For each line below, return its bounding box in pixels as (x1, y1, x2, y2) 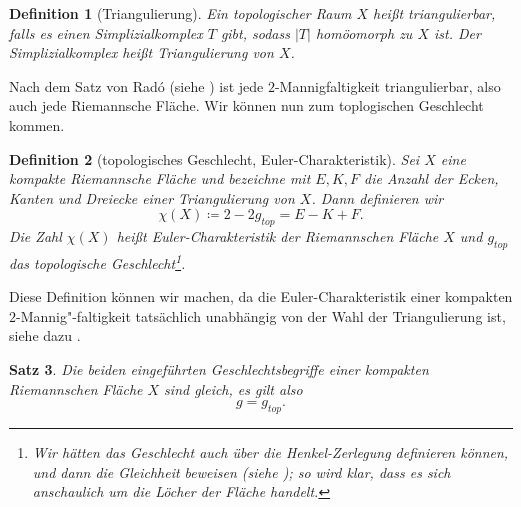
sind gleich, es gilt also (164, 378, 303, 399)
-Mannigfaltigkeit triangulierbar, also (274, 75, 501, 96)
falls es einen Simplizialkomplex (9, 22, 203, 43)
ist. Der (434, 22, 481, 43)
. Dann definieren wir (311, 187, 444, 208)
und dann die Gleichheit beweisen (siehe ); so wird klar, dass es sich (32, 461, 451, 482)
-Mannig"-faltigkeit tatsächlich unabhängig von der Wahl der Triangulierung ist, (16, 305, 506, 326)
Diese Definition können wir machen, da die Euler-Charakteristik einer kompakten (9, 286, 513, 307)
